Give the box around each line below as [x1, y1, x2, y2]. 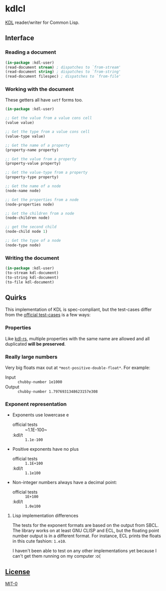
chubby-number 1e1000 [17, 380, 63, 385]
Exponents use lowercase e [12, 412, 69, 418]
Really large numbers [5, 353, 58, 360]
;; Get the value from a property [5, 156, 77, 162]
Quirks [5, 293, 26, 301]
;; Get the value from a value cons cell [5, 115, 92, 121]
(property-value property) [5, 161, 61, 166]
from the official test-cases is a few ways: [5, 312, 91, 318]
